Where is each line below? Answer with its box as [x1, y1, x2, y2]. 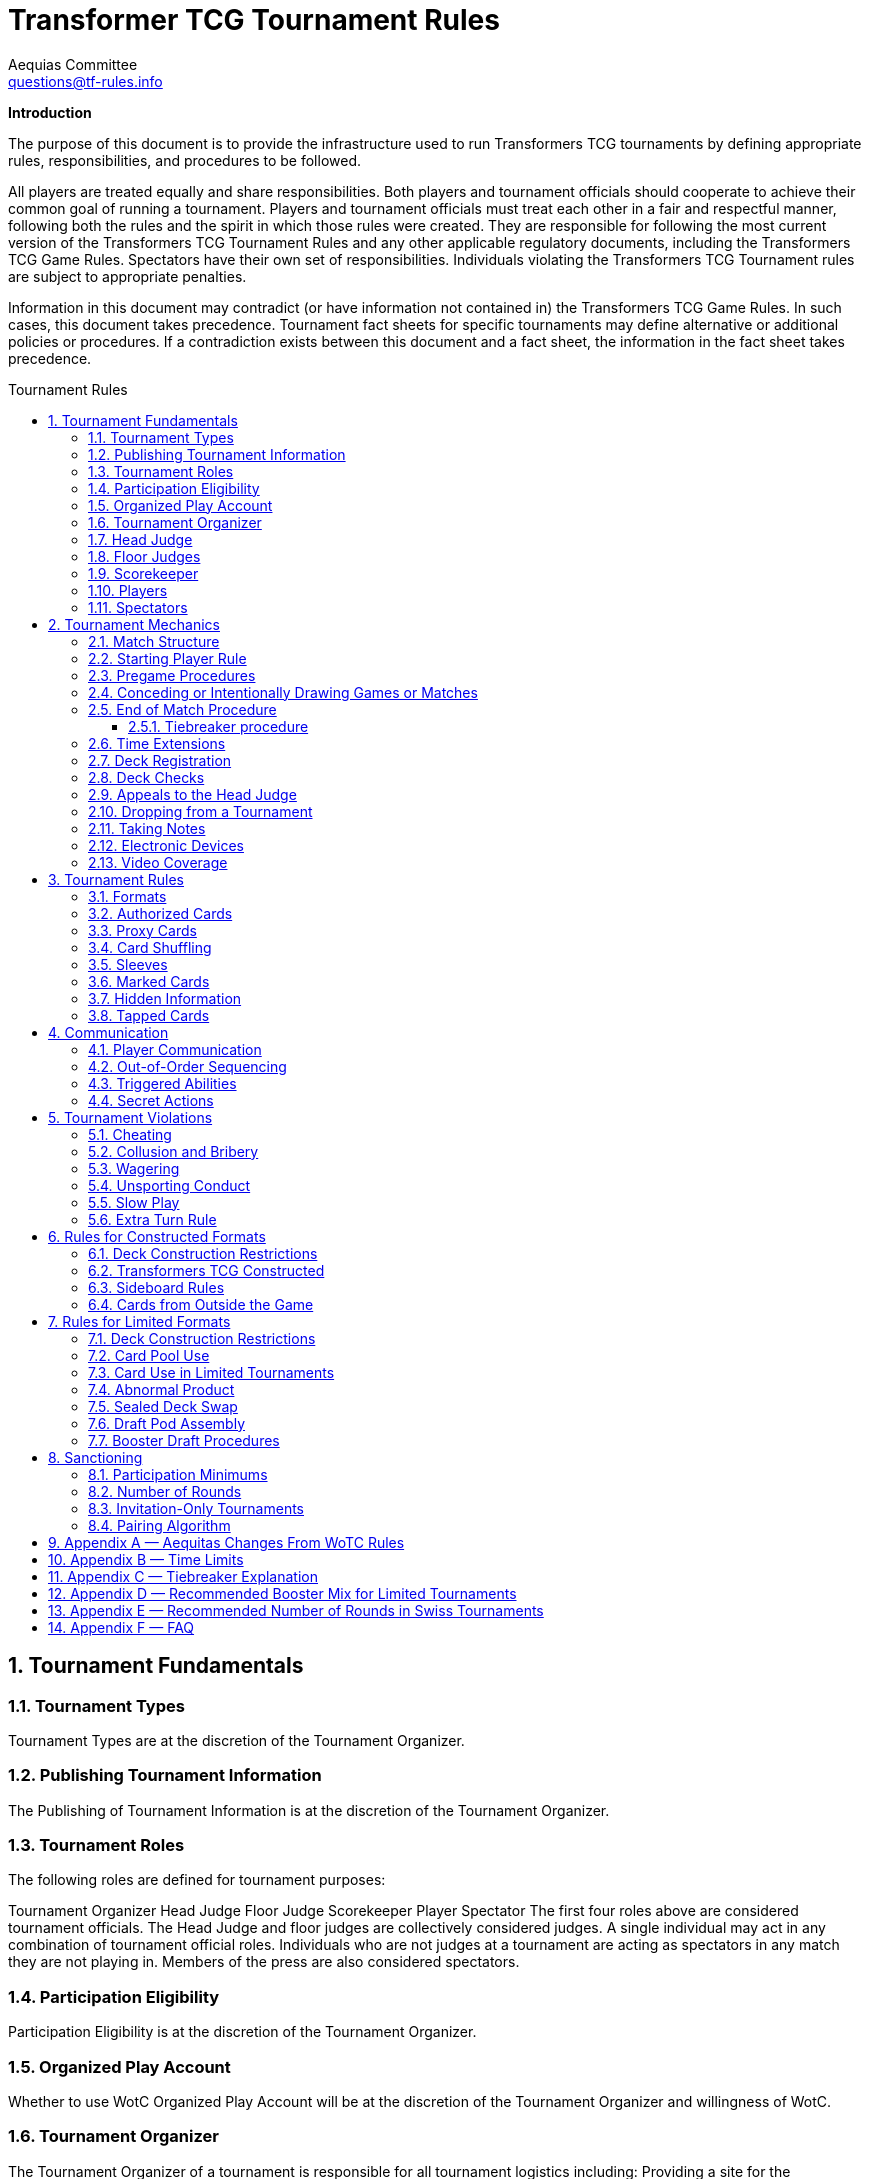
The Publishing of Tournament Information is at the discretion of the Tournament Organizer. [8, 1801, 610, 1819]
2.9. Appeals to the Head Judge [88, 785, 297, 803]
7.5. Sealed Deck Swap [88, 1397, 238, 1415]
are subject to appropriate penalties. [8, 267, 247, 285]
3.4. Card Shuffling [88, 938, 212, 956]
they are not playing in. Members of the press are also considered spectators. [8, 1953, 520, 1971]
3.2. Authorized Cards [88, 904, 233, 922]
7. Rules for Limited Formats [48, 1312, 231, 1330]
